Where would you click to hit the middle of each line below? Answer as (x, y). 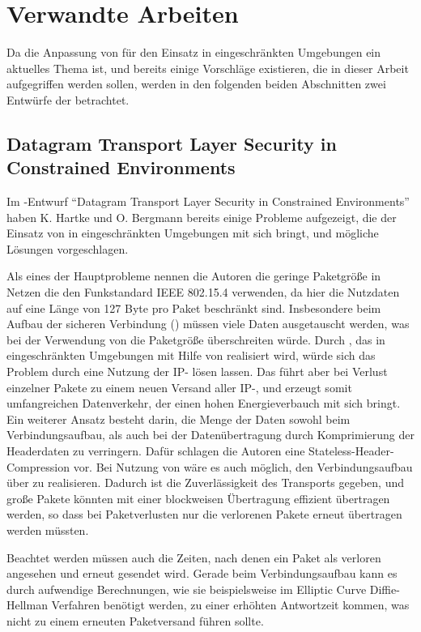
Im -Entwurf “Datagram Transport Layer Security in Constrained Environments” (208, 201)
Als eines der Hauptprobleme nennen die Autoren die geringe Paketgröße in (194, 276)
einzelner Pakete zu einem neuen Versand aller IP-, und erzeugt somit (179, 387)
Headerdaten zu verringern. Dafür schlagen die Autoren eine (156, 451)
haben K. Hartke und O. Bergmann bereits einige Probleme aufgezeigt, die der (202, 217)
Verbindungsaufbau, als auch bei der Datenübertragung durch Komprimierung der (210, 435)
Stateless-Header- (351, 451)
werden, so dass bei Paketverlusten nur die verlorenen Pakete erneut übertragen (204, 514)
